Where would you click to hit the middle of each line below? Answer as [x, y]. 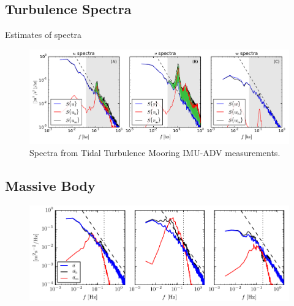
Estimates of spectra [43, 35]
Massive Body [50, 185]
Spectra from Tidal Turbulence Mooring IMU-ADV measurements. [155, 152]
